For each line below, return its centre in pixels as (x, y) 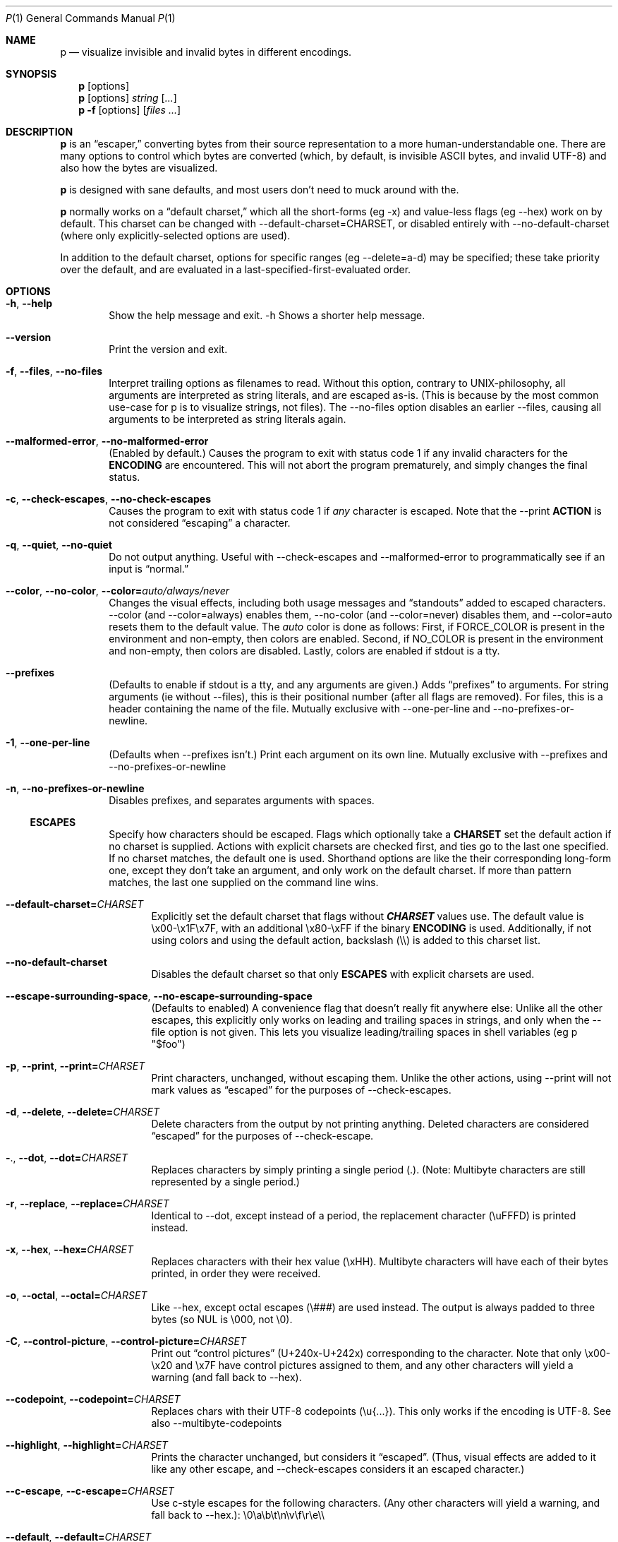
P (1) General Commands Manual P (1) (91, 18)
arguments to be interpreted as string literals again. (228, 419)
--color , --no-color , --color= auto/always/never (118, 591)
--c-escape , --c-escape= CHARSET (90, 1491)
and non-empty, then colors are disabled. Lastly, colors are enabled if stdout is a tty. (304, 651)
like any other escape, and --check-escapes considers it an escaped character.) (338, 1469)
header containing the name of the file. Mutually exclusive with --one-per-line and (299, 709)
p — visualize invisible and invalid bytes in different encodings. (206, 52)
